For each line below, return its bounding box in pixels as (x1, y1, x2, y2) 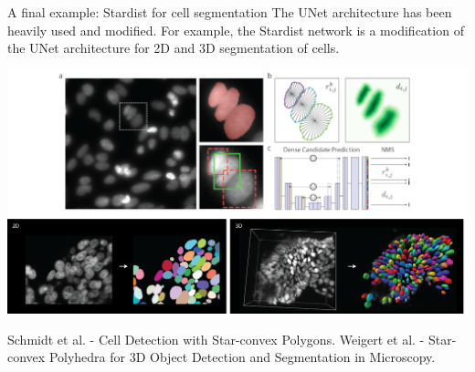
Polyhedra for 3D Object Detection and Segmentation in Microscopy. (48, 347, 436, 367)
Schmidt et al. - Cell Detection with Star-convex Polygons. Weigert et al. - (7, 329, 425, 348)
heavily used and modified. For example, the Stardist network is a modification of (7, 20, 464, 39)
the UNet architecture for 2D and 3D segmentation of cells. (7, 38, 340, 57)
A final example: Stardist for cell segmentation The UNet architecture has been (7, 3, 452, 21)
